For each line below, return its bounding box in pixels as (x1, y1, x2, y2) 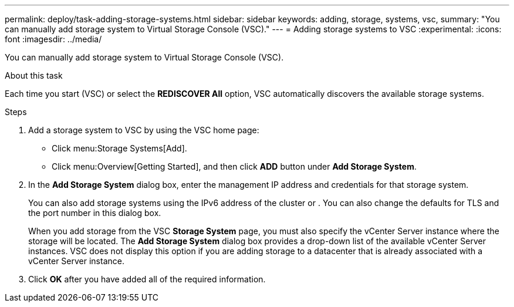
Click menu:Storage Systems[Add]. (52, 143, 187, 153)
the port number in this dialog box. (28, 208, 161, 218)
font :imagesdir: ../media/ (5, 34, 102, 44)
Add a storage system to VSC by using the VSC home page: (28, 125, 259, 135)
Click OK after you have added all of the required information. (28, 274, 266, 284)
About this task (5, 70, 63, 80)
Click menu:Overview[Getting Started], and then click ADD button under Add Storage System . (52, 161, 417, 171)
